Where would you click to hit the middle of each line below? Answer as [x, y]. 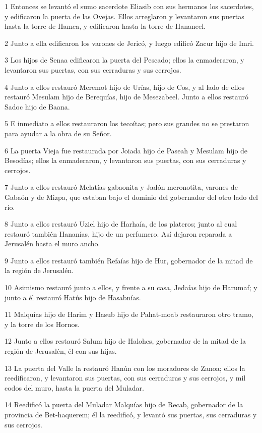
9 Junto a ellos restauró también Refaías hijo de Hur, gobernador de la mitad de [129, 260]
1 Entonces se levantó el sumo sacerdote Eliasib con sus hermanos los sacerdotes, [129, 6]
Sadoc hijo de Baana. [37, 106]
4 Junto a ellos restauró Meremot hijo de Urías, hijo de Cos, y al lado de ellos [124, 87]
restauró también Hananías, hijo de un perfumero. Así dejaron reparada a [118, 233]
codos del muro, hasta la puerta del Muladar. [74, 387]
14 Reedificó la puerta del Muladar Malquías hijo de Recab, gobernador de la [124, 404]
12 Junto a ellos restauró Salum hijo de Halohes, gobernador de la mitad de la [125, 341]
